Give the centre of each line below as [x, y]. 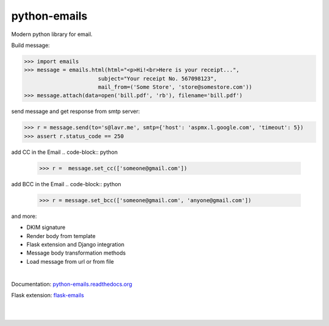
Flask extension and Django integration [76, 244]
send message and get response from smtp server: [76, 111]
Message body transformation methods [76, 253]
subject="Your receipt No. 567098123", [157, 78]
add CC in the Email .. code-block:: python [65, 152]
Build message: [30, 45]
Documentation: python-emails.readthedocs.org [72, 284]
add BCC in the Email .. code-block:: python [66, 184]
